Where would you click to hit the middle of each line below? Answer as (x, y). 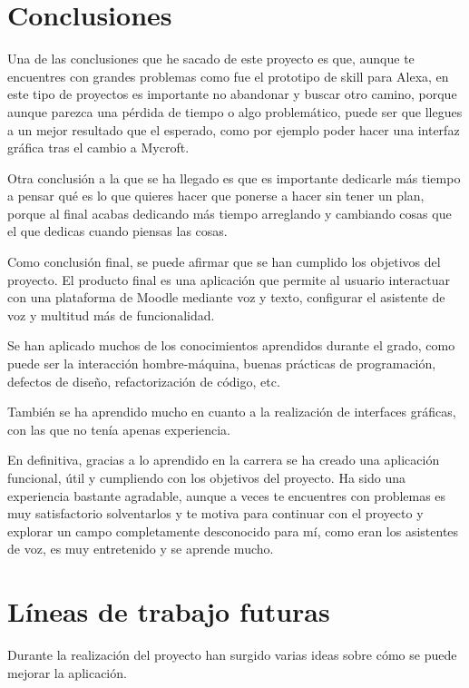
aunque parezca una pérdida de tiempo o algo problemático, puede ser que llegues (235, 111)
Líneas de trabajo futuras (169, 611)
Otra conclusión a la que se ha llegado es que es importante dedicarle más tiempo (234, 177)
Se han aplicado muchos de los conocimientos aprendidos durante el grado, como (231, 345)
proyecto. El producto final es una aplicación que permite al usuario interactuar (229, 279)
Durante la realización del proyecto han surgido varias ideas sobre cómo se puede (232, 655)
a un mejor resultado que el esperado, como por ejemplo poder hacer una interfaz (234, 129)
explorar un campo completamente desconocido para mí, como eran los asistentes (233, 531)
